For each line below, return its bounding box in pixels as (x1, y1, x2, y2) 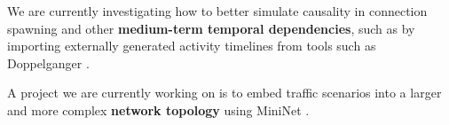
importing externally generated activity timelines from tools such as (7, 36, 376, 55)
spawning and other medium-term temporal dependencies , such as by (7, 19, 415, 37)
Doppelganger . (7, 53, 90, 72)
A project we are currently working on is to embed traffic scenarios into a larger (7, 83, 442, 102)
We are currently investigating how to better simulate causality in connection (7, 2, 428, 20)
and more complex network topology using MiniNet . (7, 100, 310, 119)
